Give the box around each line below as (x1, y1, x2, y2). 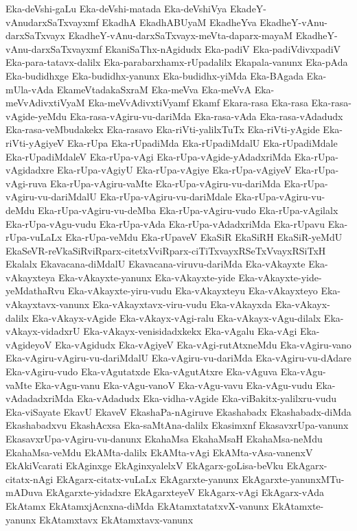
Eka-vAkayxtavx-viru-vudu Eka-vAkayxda (92, 297, 273, 311)
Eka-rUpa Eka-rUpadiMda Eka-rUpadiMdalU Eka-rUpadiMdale (67, 135, 338, 150)
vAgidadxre (5, 163, 54, 177)
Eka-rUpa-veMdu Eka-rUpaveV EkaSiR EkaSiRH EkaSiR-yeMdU (65, 230, 343, 244)
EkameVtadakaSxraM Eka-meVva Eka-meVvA (56, 82, 252, 96)
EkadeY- (229, 1, 267, 15)
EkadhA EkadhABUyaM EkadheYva (102, 14, 257, 29)
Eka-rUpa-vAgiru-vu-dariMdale (100, 189, 232, 204)
